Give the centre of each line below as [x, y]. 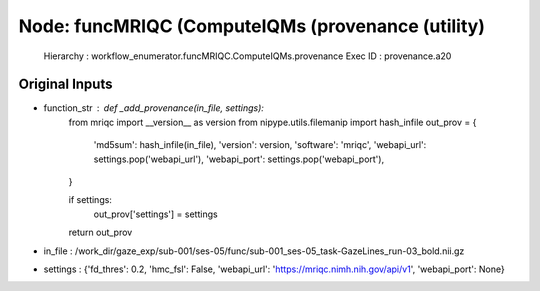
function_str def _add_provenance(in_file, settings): [154, 108]
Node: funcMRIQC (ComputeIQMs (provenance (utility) [251, 26]
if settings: [90, 200]
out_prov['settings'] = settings [156, 214]
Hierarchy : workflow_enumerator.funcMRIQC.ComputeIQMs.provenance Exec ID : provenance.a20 [247, 56]
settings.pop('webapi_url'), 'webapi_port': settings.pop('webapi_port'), [239, 159]
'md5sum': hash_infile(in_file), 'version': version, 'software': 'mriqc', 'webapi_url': [260, 145]
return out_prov [100, 232]
